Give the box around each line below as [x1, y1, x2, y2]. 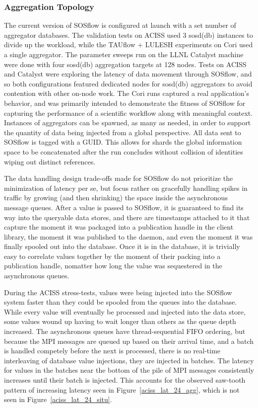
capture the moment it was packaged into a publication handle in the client [4, 222, 234, 232]
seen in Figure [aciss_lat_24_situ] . [4, 394, 112, 405]
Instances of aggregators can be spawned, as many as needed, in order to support [4, 117, 251, 128]
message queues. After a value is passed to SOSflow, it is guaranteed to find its [4, 202, 244, 212]
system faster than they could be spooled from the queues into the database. [4, 297, 237, 307]
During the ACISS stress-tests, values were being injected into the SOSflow [4, 287, 232, 297]
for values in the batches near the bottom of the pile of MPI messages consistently [4, 365, 254, 375]
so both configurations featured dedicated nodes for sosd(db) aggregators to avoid [4, 78, 253, 88]
